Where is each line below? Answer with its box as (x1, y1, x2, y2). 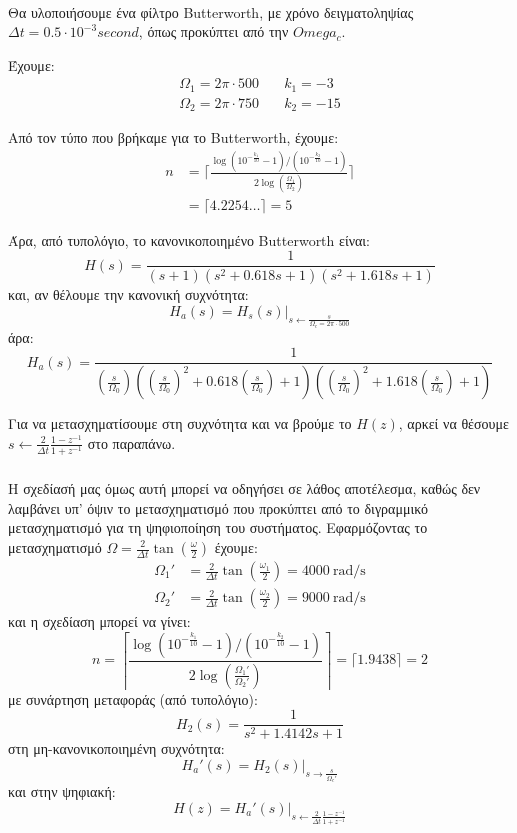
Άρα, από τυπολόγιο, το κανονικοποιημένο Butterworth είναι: (8, 229, 370, 250)
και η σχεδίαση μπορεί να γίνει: (8, 611, 191, 632)
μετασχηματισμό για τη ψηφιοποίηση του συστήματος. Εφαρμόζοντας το (8, 517, 428, 538)
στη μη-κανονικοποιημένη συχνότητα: (8, 738, 225, 759)
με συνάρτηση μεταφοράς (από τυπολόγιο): (8, 688, 258, 709)
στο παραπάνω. (87, 432, 176, 453)
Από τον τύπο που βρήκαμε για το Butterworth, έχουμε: (8, 127, 339, 148)
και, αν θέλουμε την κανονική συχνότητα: (8, 284, 249, 305)
